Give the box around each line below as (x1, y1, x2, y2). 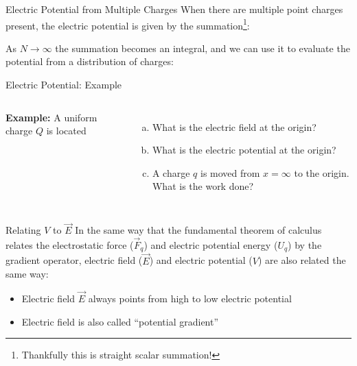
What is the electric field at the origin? (152, 119, 316, 134)
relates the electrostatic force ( (5, 238, 134, 252)
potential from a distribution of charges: (5, 54, 174, 69)
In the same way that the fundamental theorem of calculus (75, 223, 322, 237)
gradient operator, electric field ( (5, 253, 143, 267)
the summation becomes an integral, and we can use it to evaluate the (55, 40, 350, 55)
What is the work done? (152, 179, 254, 193)
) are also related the (257, 253, 346, 267)
